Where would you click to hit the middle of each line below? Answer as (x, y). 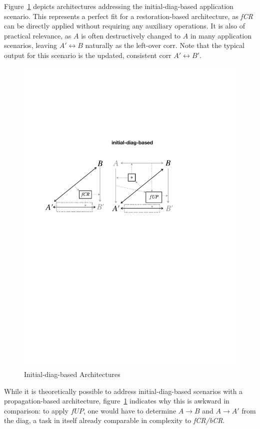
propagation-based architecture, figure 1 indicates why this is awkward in (117, 401)
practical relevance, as (38, 35)
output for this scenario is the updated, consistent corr (88, 55)
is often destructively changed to (131, 35)
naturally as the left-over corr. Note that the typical (165, 45)
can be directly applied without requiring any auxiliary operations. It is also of (124, 26)
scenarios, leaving (30, 45)
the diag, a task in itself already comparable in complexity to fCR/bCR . (114, 420)
